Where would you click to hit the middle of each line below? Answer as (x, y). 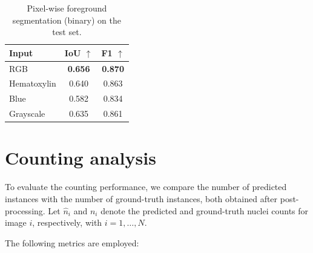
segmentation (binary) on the (67, 20)
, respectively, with (67, 222)
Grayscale (27, 113)
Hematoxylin (33, 83)
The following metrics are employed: (72, 242)
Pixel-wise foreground (67, 8)
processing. (25, 210)
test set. (67, 32)
